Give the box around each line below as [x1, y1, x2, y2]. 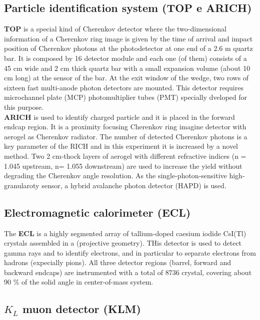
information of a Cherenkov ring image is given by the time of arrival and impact [4, 33, 253, 43]
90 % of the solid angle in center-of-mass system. [4, 277, 153, 287]
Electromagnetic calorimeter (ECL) [4, 204, 191, 220]
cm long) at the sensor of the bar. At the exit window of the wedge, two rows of [4, 72, 249, 83]
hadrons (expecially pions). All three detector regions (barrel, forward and [4, 257, 231, 268]
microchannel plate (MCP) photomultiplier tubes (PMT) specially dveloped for [4, 92, 247, 102]
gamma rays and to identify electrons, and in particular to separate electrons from [4, 247, 256, 258]
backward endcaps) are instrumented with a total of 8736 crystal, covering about [4, 267, 252, 277]
